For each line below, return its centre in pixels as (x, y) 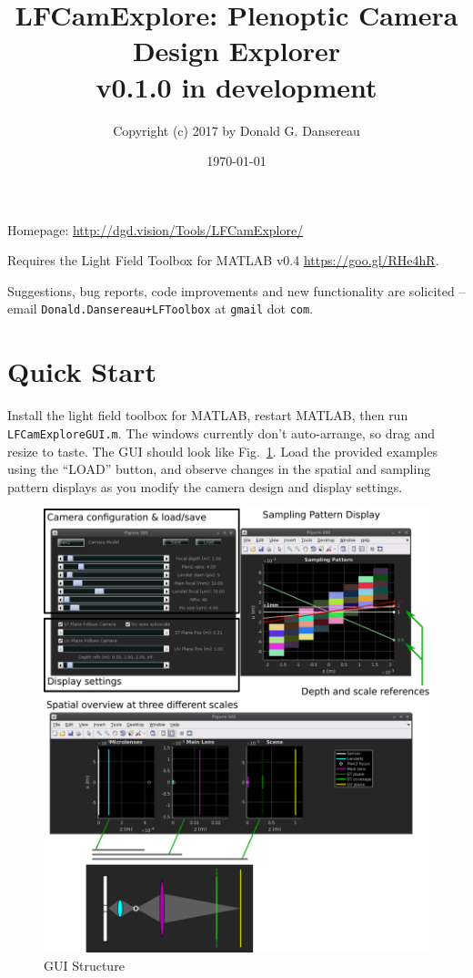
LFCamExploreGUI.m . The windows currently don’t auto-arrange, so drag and (221, 432)
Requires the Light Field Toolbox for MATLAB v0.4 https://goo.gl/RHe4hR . (223, 260)
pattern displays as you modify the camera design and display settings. (205, 486)
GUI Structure (84, 965)
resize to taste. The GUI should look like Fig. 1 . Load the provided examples (222, 451)
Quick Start (82, 371)
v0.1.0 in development (236, 86)
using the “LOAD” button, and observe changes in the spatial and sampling (219, 469)
